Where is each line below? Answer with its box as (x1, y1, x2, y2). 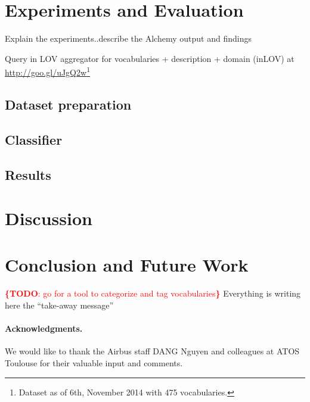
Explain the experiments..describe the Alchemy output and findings (5, 32, 252, 45)
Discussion (5, 206, 92, 230)
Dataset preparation (5, 95, 132, 113)
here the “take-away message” (5, 299, 114, 311)
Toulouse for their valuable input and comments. (5, 356, 183, 369)
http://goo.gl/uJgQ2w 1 (5, 64, 90, 78)
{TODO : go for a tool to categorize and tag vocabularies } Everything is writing (5, 287, 301, 300)
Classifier (5, 130, 63, 148)
